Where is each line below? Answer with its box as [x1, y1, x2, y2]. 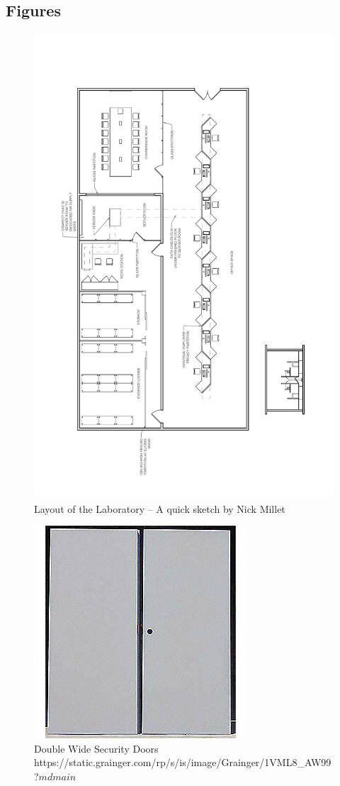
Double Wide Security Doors [34, 741, 159, 755]
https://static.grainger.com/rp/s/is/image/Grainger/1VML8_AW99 [34, 755, 331, 770]
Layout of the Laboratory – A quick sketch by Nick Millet [34, 501, 285, 516]
